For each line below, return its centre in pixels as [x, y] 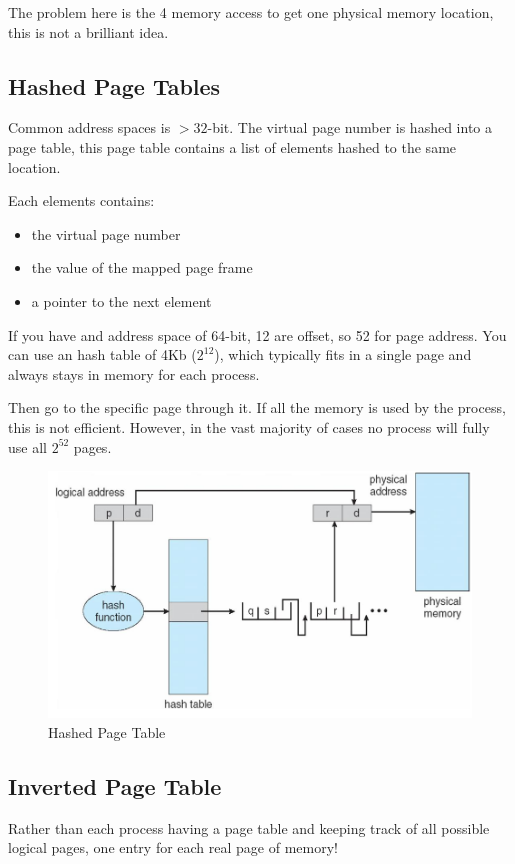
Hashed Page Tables [114, 85]
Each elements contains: [81, 200]
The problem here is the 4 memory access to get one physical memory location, [251, 12]
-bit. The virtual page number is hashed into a [350, 127]
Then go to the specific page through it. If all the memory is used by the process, [257, 407]
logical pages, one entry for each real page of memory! [173, 847]
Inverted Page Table [115, 785]
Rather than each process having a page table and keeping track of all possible [249, 827]
